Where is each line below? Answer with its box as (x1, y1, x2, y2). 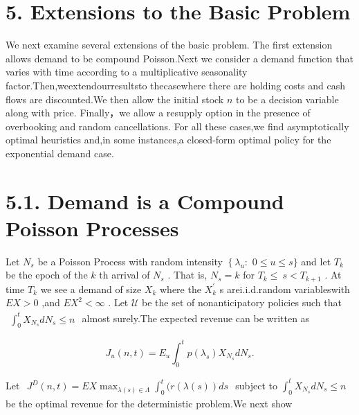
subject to (235, 378, 278, 392)
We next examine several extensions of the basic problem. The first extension (6, 37, 333, 52)
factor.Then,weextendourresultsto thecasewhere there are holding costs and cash (6, 78, 346, 92)
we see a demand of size (40, 281, 142, 296)
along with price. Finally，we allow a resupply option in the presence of (6, 105, 311, 120)
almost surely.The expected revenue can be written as (82, 311, 310, 326)
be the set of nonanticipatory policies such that (142, 295, 342, 310)
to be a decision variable (236, 91, 339, 106)
